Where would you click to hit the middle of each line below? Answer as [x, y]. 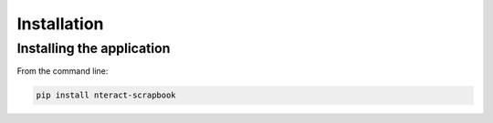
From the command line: [63, 71]
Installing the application [94, 48]
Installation [60, 24]
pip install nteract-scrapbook [106, 95]
